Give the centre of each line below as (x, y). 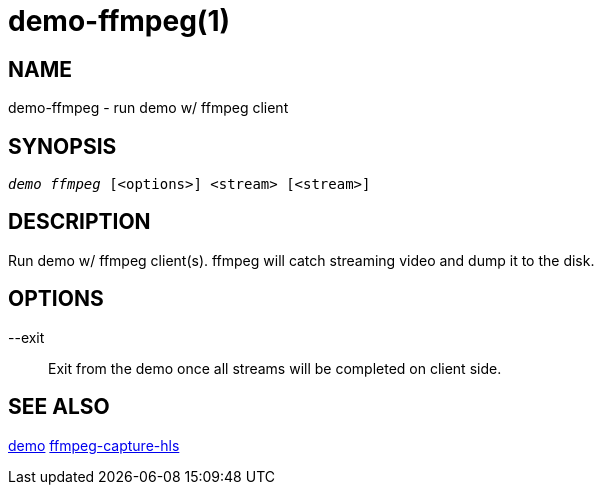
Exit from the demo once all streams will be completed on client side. (275, 368)
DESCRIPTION (79, 222)
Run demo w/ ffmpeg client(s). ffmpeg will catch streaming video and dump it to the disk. (301, 260)
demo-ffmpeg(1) (119, 21)
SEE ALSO (59, 407)
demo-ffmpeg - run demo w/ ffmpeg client (148, 108)
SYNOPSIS (62, 146)
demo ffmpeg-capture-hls (94, 445)
